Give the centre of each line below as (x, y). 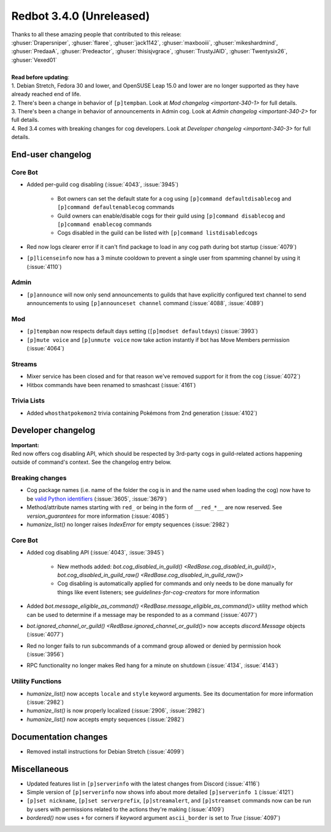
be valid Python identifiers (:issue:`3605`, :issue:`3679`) (97, 499)
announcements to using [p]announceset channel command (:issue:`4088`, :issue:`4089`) (145, 303)
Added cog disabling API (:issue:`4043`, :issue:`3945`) (95, 553)
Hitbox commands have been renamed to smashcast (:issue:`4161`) (111, 385)
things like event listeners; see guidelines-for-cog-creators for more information (158, 592)
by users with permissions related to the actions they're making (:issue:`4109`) (126, 809)
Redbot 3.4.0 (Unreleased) (81, 16)
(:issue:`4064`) (45, 348)
